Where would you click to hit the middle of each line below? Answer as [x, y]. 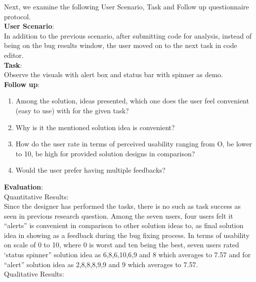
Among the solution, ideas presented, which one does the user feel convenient [132, 101]
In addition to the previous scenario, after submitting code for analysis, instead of [128, 35]
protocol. [18, 16]
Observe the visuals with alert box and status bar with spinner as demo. [114, 74]
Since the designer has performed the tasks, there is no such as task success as [122, 206]
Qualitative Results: [34, 274]
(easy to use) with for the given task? [72, 110]
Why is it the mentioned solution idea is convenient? [95, 127]
